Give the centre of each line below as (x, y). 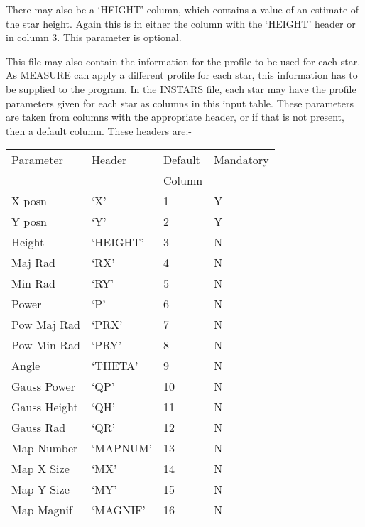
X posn (29, 201)
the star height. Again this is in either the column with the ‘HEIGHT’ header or (181, 23)
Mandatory (241, 160)
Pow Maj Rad (46, 325)
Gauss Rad (39, 428)
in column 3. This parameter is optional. (94, 37)
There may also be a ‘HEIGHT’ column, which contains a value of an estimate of (182, 9)
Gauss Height (45, 407)
